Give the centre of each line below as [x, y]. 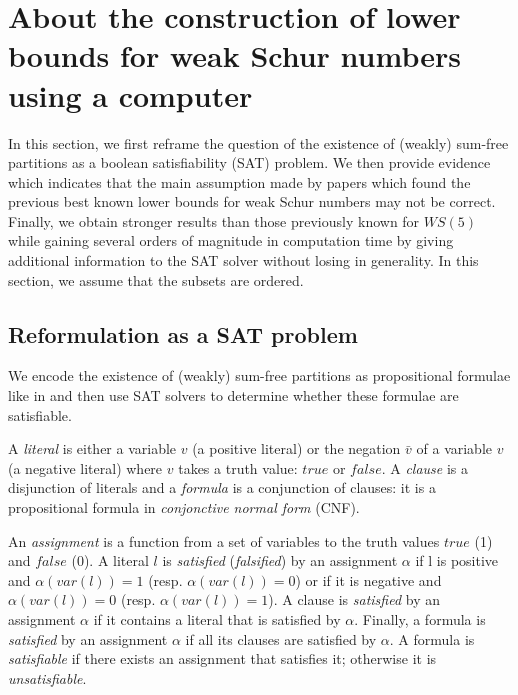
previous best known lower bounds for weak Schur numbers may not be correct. [252, 201]
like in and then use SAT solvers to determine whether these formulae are [233, 395]
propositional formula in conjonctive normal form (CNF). [184, 507]
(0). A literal [110, 560]
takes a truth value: [238, 467]
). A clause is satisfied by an [354, 599]
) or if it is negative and [368, 579]
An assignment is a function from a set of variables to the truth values [224, 540]
